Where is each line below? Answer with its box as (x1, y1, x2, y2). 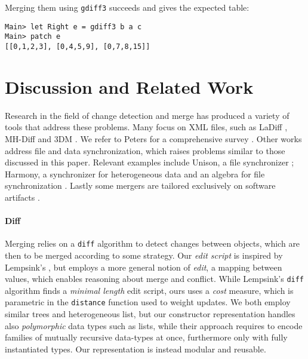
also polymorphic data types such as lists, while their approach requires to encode (5, 319, 303, 332)
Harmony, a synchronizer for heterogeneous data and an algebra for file (5, 167, 265, 180)
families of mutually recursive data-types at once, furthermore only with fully (5, 331, 288, 343)
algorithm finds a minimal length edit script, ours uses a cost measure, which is (5, 284, 294, 296)
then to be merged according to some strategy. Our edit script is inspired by (5, 248, 283, 261)
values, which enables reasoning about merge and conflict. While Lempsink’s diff (5, 272, 304, 285)
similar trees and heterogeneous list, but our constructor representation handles (5, 308, 295, 320)
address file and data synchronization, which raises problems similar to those (5, 144, 285, 157)
